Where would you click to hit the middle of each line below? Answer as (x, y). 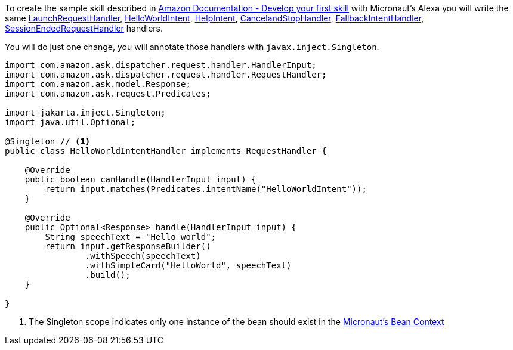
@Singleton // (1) (48, 141)
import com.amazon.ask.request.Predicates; (108, 94)
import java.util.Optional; (70, 122)
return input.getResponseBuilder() (128, 246)
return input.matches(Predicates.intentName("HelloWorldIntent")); (206, 189)
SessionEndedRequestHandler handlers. (84, 28)
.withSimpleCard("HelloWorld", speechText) (188, 265)
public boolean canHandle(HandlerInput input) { (140, 179)
